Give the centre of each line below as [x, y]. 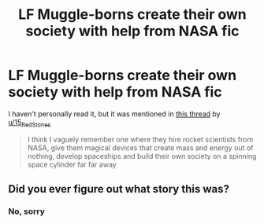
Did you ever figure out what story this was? [119, 189]
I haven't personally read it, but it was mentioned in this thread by [114, 114]
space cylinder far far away [72, 164]
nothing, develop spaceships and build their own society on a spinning [142, 156]
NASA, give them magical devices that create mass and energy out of [140, 148]
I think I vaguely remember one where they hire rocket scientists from [140, 139]
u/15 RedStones [30, 123]
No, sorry [27, 211]
